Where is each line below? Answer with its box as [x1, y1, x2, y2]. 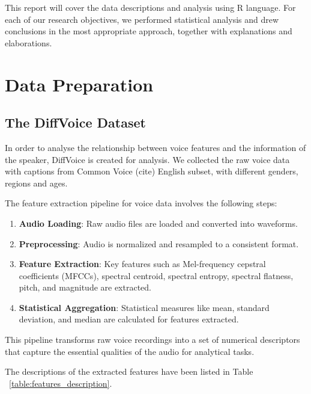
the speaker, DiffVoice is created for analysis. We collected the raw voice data [5, 153, 290, 165]
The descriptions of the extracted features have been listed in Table [5, 365, 253, 378]
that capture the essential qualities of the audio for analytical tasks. [5, 345, 255, 357]
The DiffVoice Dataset [5, 113, 146, 132]
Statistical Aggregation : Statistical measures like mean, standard [19, 301, 270, 313]
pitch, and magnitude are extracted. [19, 281, 152, 294]
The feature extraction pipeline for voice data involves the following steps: [5, 197, 277, 209]
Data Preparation [5, 72, 154, 96]
